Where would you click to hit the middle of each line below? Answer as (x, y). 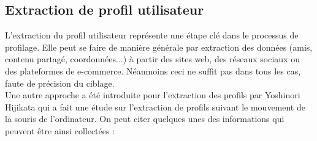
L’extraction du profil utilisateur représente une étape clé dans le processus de (152, 35)
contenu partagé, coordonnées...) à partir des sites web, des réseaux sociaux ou (152, 59)
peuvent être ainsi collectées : (60, 130)
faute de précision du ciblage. (60, 83)
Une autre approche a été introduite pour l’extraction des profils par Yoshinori (153, 95)
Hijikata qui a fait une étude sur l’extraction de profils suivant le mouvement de (155, 107)
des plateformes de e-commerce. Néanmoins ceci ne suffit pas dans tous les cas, (153, 70)
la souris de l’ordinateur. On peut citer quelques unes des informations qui (145, 119)
